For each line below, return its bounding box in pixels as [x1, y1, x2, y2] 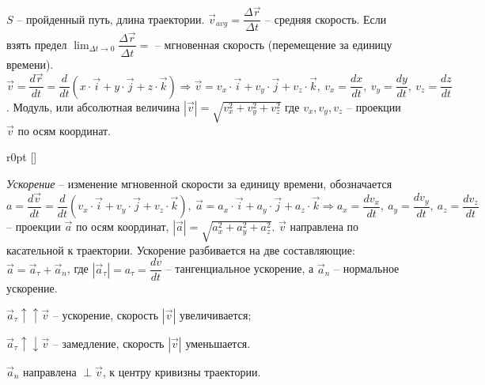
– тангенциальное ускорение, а [165, 260, 314, 277]
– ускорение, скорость [52, 307, 159, 323]
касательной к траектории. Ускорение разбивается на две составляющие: [6, 241, 355, 258]
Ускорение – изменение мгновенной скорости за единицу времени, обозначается [6, 175, 392, 191]
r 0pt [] [6, 149, 37, 165]
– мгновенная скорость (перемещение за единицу [154, 36, 392, 52]
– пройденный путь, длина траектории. [17, 10, 205, 27]
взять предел [6, 36, 67, 52]
